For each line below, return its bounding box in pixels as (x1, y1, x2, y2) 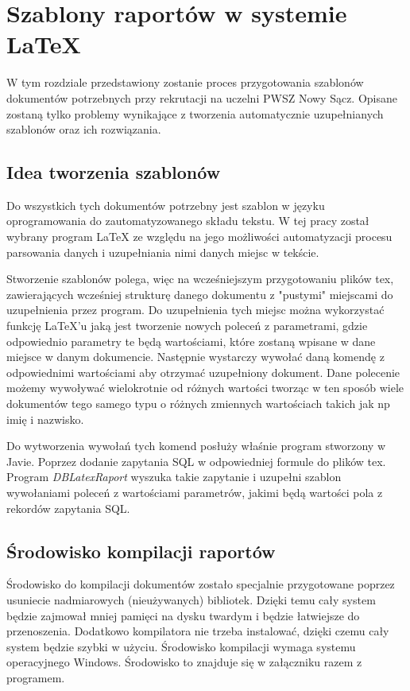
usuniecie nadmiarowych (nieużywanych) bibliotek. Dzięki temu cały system (6, 591, 376, 608)
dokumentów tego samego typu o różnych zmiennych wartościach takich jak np (6, 395, 390, 412)
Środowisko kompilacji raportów (6, 538, 276, 563)
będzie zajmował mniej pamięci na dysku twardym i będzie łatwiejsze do (6, 607, 360, 623)
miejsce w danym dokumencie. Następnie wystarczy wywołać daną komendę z (6, 348, 385, 365)
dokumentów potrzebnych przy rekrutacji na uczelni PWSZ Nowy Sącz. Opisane (6, 89, 397, 106)
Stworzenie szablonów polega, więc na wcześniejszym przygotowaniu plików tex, (6, 270, 394, 287)
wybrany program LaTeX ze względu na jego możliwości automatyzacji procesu (6, 228, 393, 245)
